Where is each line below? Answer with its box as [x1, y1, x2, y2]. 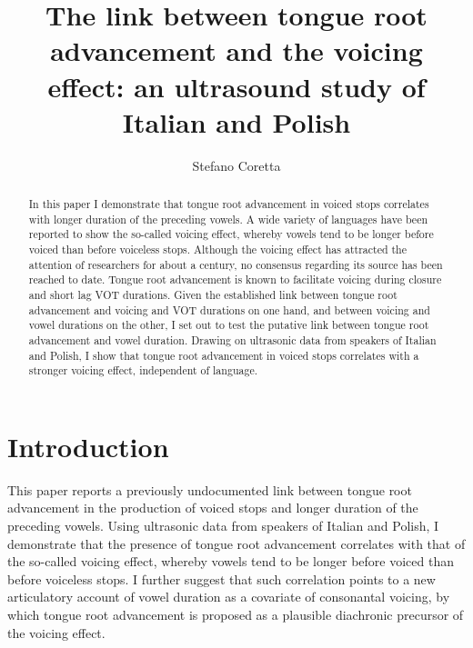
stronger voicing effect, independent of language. [28, 363, 257, 378]
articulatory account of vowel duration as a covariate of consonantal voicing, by [7, 587, 450, 606]
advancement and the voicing [50, 32, 423, 69]
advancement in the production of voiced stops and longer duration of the [7, 498, 418, 517]
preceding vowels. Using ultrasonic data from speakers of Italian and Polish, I [7, 516, 439, 535]
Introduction [7, 427, 169, 464]
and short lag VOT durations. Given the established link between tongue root [28, 287, 398, 303]
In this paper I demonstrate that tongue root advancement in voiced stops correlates [28, 196, 429, 212]
